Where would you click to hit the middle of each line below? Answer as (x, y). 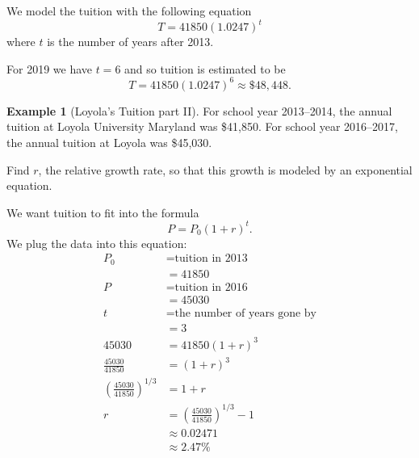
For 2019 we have (49, 68)
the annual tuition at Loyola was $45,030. (109, 142)
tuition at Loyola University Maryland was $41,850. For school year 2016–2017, (202, 126)
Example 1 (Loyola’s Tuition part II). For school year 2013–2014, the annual (199, 110)
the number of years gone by (246, 314)
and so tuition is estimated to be (205, 68)
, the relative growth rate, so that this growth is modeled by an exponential (225, 169)
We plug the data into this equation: (97, 243)
